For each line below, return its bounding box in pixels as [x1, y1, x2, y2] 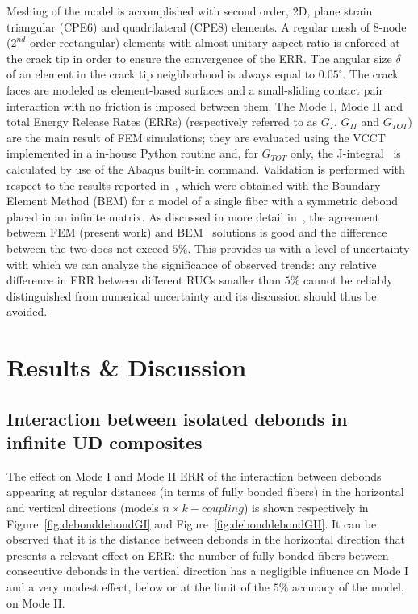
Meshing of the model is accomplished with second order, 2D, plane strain [6, 2, 373, 19]
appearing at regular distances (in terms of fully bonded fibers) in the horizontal [6, 483, 404, 500]
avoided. [6, 303, 48, 320]
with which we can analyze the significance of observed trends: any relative [6, 255, 377, 272]
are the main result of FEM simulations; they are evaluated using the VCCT [6, 128, 386, 145]
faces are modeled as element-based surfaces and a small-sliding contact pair [6, 81, 383, 98]
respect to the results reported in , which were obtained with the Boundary [6, 176, 381, 193]
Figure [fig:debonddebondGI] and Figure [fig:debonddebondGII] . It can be [6, 515, 377, 532]
